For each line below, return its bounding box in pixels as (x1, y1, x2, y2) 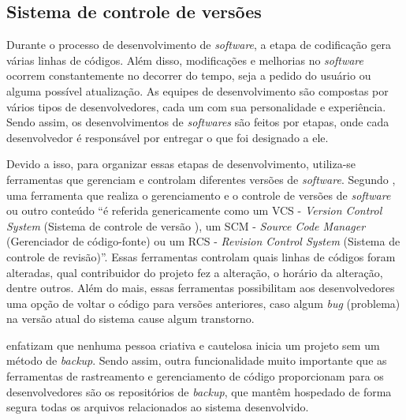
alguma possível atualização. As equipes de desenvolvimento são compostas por (6, 82, 389, 99)
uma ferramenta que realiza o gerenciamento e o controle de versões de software (6, 186, 391, 203)
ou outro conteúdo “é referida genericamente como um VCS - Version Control (6, 202, 382, 219)
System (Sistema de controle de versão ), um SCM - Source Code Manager (6, 217, 366, 234)
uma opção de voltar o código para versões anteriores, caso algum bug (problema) (6, 294, 400, 311)
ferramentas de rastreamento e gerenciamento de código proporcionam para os (6, 368, 384, 384)
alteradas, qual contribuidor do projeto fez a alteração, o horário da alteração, (6, 264, 383, 280)
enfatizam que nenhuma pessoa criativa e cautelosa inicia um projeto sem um (6, 336, 380, 353)
